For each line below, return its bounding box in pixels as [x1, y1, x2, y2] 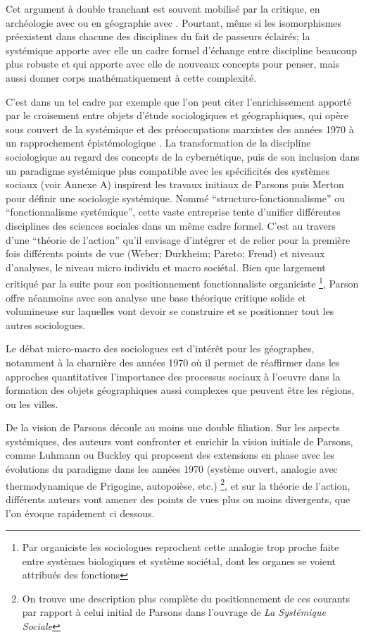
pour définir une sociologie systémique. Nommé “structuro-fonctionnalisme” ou [6, 190, 345, 205]
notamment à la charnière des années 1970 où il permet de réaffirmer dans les [6, 354, 340, 369]
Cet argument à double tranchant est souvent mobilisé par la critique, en [6, 1, 320, 16]
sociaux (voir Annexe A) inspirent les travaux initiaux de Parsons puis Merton [6, 177, 344, 192]
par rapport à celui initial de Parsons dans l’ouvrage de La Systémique [22, 605, 326, 619]
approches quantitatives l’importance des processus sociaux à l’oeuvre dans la [6, 369, 341, 383]
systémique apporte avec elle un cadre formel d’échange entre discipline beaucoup [6, 42, 357, 57]
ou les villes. [6, 396, 58, 411]
